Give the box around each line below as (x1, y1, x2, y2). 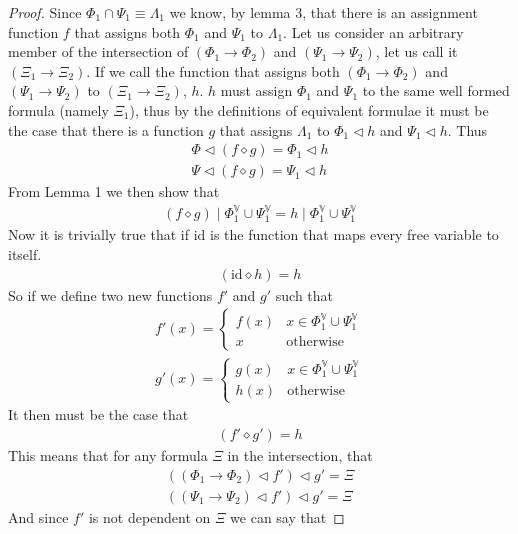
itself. (8, 243, 42, 264)
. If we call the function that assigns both (86, 60, 340, 81)
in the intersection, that (227, 444, 373, 465)
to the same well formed (362, 80, 510, 101)
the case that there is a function (8, 119, 204, 140)
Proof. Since (8, 2, 82, 22)
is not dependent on (88, 506, 211, 527)
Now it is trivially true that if (8, 224, 190, 245)
